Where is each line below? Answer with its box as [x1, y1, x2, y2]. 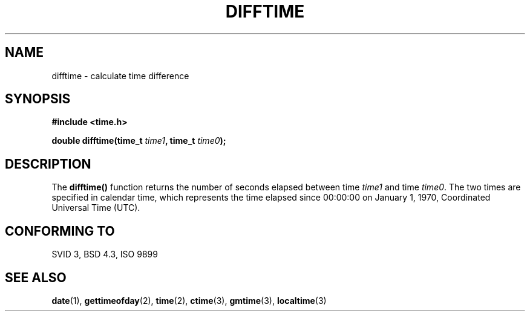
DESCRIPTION [5, 156, 91, 172]
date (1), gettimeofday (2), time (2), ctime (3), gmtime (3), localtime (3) [51, 295, 327, 306]
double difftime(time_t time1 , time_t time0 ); [51, 135, 226, 146]
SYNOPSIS [5, 91, 71, 107]
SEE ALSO [5, 269, 67, 285]
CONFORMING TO [5, 223, 115, 239]
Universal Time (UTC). [51, 202, 140, 213]
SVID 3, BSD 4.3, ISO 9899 [51, 249, 158, 260]
